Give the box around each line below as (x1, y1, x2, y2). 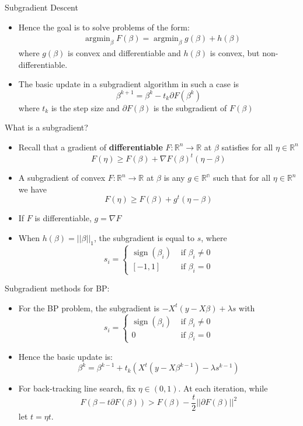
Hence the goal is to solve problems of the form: (18, 20, 190, 33)
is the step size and (51, 101, 120, 114)
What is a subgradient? (5, 121, 88, 133)
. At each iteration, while (178, 382, 268, 394)
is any (163, 171, 185, 184)
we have (18, 183, 47, 195)
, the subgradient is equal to (93, 231, 195, 243)
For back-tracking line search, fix (18, 382, 136, 394)
